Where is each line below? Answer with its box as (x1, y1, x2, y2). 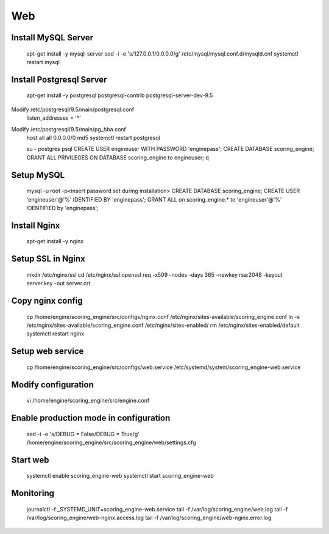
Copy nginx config (11, 295, 83, 305)
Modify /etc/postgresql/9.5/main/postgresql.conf (11, 106, 134, 113)
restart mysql (26, 58, 60, 65)
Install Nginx (11, 220, 60, 230)
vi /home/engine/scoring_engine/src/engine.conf (26, 397, 150, 404)
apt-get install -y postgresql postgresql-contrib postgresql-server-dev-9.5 (26, 92, 213, 99)
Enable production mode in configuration (11, 412, 171, 423)
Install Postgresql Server (11, 74, 107, 85)
